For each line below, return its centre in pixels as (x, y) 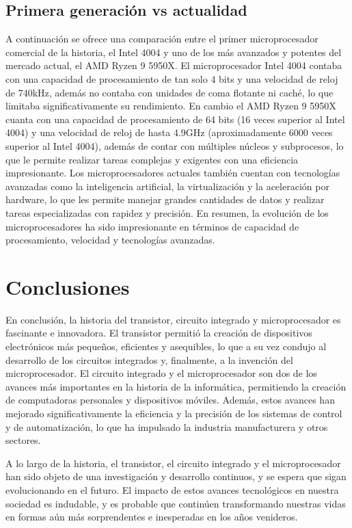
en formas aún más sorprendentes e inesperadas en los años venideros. (152, 517)
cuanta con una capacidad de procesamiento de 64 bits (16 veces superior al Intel (175, 119)
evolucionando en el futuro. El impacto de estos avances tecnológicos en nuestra (172, 489)
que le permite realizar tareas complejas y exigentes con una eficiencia (152, 159)
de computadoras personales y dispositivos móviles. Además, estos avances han (170, 400)
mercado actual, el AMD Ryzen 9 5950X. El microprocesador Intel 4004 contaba (174, 65)
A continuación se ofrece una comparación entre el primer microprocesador (162, 39)
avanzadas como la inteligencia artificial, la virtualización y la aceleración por (167, 186)
